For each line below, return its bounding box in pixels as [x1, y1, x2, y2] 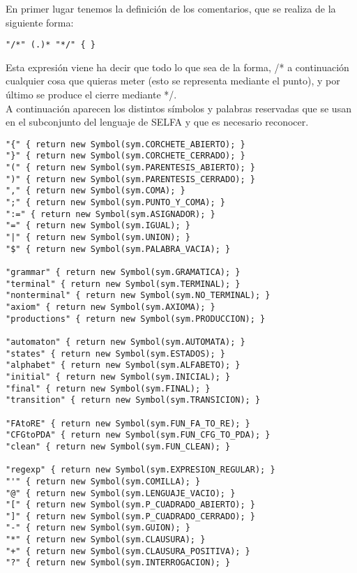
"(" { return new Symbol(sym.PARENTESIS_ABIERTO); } [6, 163, 255, 173]
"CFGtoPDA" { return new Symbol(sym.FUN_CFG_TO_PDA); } [6, 430, 271, 440]
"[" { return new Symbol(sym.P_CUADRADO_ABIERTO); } [6, 500, 255, 510]
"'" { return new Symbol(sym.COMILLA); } [6, 476, 201, 486]
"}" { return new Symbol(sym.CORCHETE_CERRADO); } [6, 151, 245, 161]
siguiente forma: [6, 15, 74, 29]
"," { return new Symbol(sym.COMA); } [6, 186, 185, 196]
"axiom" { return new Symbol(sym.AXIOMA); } [6, 302, 215, 312]
